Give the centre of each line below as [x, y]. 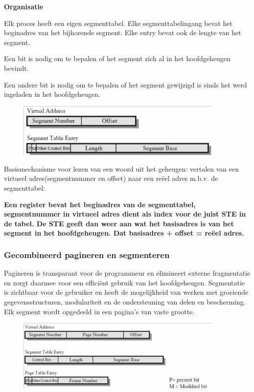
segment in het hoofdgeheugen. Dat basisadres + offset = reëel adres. [124, 233]
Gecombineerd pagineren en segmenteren [87, 254]
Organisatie [24, 6]
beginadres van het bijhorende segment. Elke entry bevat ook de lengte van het [123, 33]
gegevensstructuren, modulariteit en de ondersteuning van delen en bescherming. [125, 302]
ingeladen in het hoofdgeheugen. [52, 94]
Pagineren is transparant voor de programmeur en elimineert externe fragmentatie [127, 273]
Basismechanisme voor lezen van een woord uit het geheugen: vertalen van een [121, 168]
